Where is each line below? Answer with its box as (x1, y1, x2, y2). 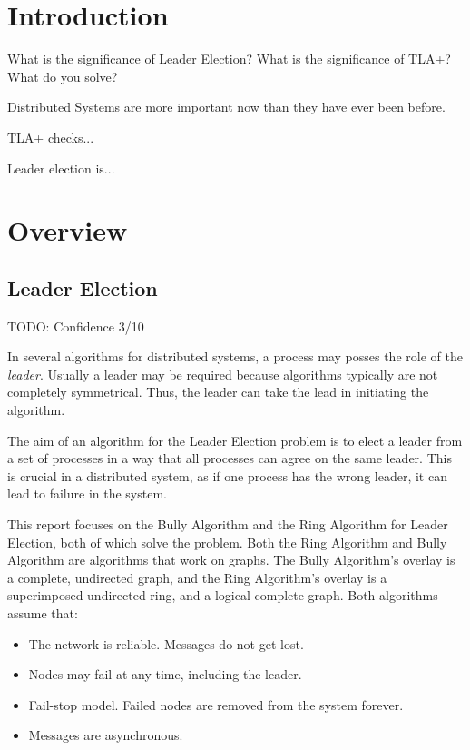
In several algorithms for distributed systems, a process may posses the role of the (7, 347, 463, 366)
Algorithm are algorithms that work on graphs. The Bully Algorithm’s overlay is (7, 550, 455, 569)
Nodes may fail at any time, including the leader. (28, 665, 302, 684)
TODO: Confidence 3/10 (7, 316, 144, 335)
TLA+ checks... (7, 127, 94, 146)
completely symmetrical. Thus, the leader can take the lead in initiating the (7, 382, 429, 401)
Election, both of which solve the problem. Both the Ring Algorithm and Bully (7, 532, 447, 551)
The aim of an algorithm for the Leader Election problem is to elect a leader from (7, 430, 463, 449)
